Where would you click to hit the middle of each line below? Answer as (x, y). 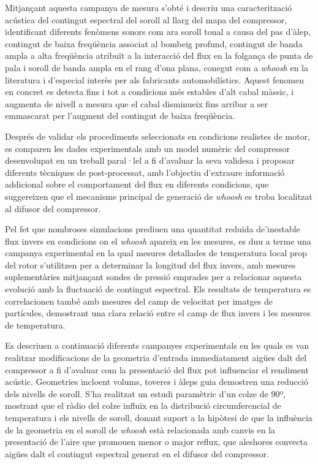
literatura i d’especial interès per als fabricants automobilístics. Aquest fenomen (155, 79)
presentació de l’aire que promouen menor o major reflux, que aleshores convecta (156, 442)
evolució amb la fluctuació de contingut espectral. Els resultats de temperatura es (158, 289)
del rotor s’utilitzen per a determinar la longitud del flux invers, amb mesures (150, 264)
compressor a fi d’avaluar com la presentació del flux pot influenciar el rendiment (157, 369)
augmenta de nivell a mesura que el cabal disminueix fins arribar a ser (137, 103)
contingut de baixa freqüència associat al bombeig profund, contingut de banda (154, 43)
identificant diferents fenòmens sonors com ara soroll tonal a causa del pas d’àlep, (158, 32)
